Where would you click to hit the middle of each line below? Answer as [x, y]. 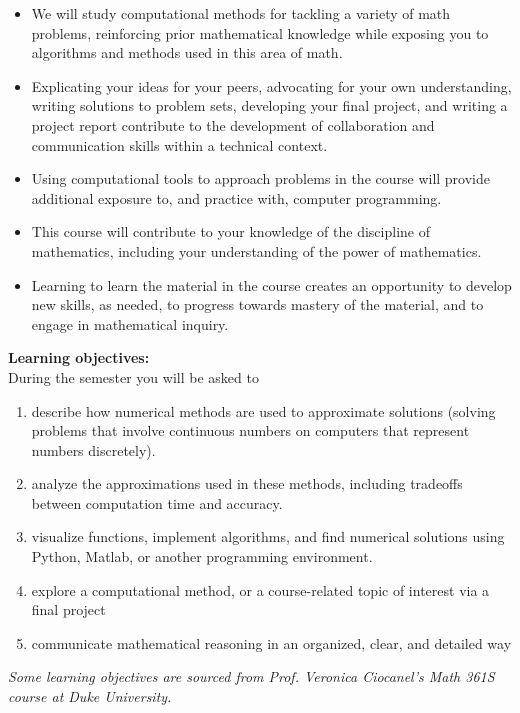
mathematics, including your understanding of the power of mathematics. [256, 250]
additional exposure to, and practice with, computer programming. [236, 197]
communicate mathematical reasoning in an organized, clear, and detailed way [271, 642]
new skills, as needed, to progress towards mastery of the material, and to [257, 304]
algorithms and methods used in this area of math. [187, 52]
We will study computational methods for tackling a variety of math [241, 13]
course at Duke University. [90, 696]
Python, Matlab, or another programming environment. [202, 556]
